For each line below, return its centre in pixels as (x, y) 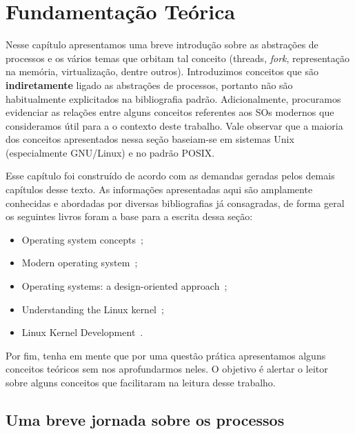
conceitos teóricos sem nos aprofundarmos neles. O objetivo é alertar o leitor (167, 369)
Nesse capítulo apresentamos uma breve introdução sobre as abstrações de (162, 45)
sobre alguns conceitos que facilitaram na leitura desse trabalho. (141, 382)
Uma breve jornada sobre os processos (145, 419)
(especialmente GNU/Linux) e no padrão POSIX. (110, 152)
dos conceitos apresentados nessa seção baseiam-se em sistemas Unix (150, 139)
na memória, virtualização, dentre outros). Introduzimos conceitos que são (162, 71)
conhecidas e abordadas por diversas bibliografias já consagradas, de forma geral (175, 203)
